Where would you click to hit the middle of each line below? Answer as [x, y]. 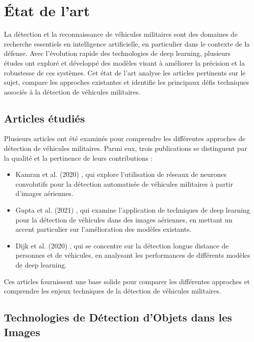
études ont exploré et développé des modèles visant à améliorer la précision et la [125, 62]
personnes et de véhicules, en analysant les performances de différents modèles [133, 255]
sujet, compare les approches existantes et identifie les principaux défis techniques [127, 82]
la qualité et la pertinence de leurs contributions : [78, 158]
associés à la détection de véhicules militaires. [72, 91]
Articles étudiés [44, 118]
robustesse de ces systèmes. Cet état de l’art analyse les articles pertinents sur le [125, 72]
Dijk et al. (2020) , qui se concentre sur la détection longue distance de [122, 245]
